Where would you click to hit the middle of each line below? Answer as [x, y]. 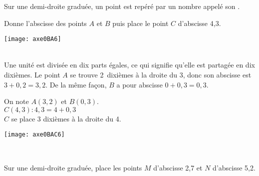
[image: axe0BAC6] [34, 135]
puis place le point [140, 23]
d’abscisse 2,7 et [178, 167]
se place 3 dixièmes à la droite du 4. [66, 118]
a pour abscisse [139, 84]
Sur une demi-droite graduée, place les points [73, 167]
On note [16, 101]
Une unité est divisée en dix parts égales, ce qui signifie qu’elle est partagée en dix [129, 65]
